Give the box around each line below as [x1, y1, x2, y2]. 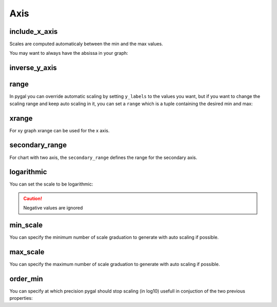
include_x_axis [9, 27, 58, 36]
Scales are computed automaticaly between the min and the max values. [9, 41, 164, 47]
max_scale [9, 248, 45, 256]
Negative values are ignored [23, 205, 83, 211]
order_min [9, 274, 43, 283]
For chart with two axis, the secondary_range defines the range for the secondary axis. [9, 154, 197, 160]
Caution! [23, 195, 43, 201]
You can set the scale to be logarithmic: [9, 181, 93, 187]
